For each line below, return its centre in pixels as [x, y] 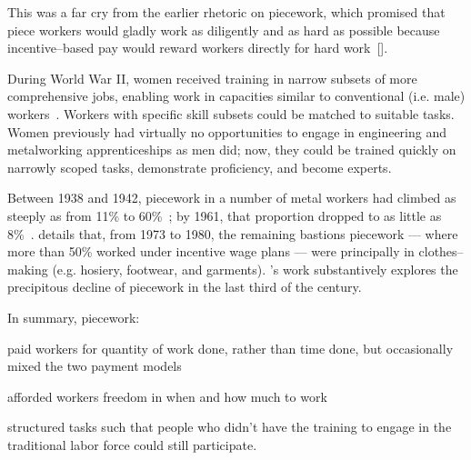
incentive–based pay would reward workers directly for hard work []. [198, 48]
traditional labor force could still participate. [132, 444]
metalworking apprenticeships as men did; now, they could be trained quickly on [232, 150]
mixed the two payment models [95, 366]
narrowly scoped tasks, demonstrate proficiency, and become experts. [200, 167]
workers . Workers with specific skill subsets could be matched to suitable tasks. [231, 113]
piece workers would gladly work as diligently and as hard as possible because [224, 30]
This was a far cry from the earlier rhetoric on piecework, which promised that [226, 12]
